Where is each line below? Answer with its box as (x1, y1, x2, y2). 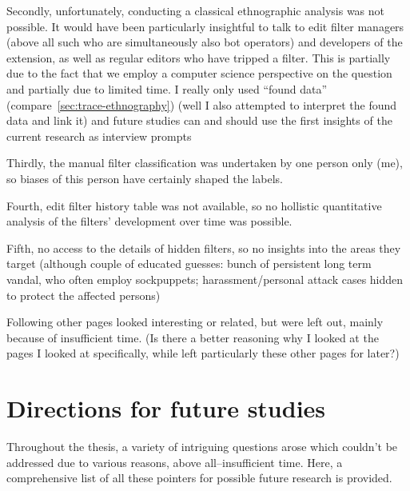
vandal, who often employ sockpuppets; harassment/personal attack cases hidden (6, 270, 404, 287)
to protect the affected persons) (6, 286, 161, 303)
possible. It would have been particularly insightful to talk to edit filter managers (6, 18, 404, 34)
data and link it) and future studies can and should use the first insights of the (6, 112, 392, 129)
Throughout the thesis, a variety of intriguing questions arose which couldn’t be (6, 438, 398, 454)
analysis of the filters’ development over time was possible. (6, 213, 293, 230)
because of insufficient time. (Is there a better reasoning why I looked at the (6, 329, 379, 345)
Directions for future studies (6, 392, 326, 425)
